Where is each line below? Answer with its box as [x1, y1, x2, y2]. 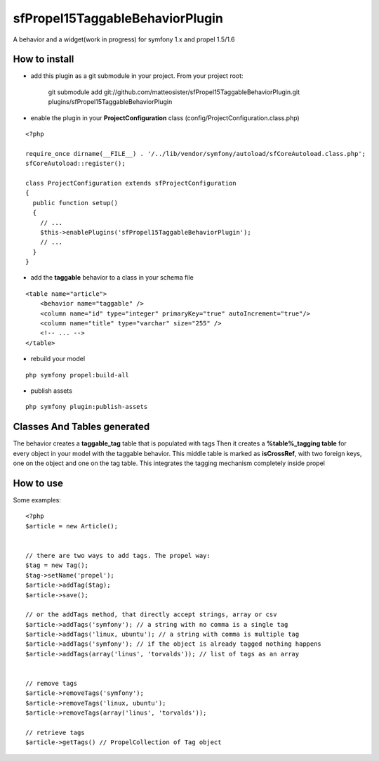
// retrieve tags [25, 728, 85, 736]
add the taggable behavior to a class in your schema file [30, 273, 194, 282]
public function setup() [32, 199, 119, 207]
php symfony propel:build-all [25, 371, 130, 379]
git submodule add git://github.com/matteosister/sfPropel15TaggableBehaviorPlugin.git [48, 88, 300, 96]
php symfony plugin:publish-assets [25, 403, 148, 411]
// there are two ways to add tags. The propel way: [25, 552, 211, 559]
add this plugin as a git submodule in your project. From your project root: [30, 72, 244, 80]
